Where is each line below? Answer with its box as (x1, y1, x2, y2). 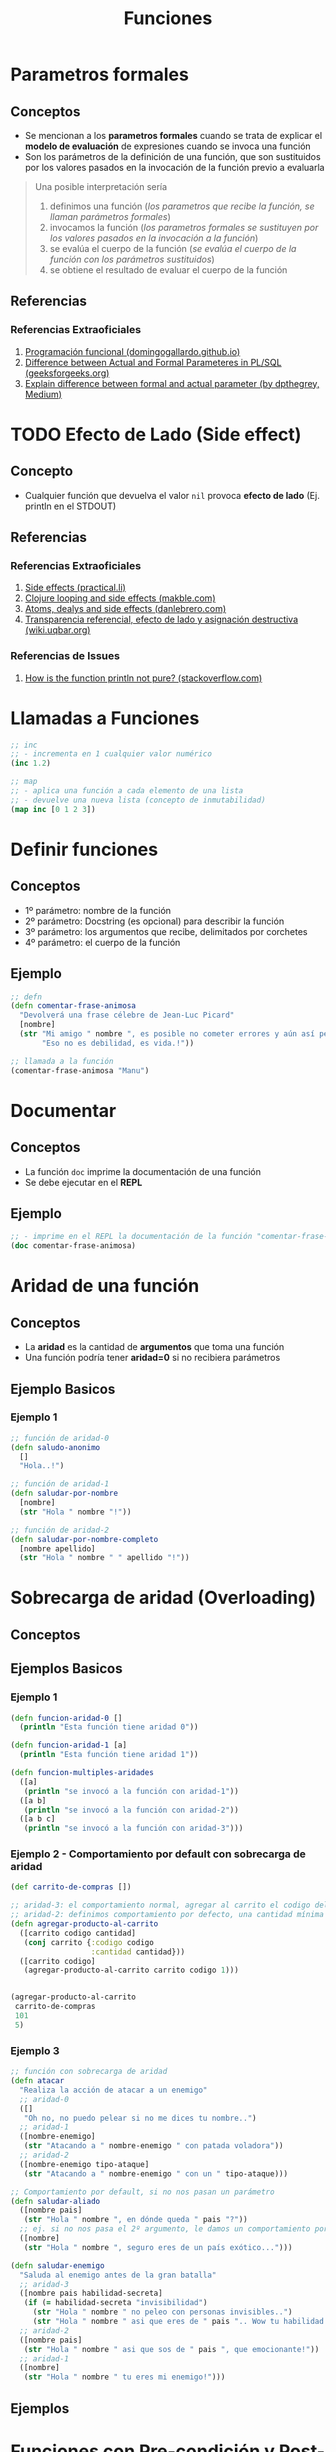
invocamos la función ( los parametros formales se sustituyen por (49, 222, 319, 233)
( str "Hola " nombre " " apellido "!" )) (19, 1553, 190, 1563)
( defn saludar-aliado (10, 2196, 101, 2206)
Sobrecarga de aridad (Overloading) (10, 1587, 317, 1609)
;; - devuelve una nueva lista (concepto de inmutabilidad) (10, 795, 267, 805)
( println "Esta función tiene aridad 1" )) (19, 1750, 199, 1760)
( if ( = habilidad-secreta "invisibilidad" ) (23, 2298, 208, 2308)
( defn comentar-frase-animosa (10, 1001, 137, 1011)
